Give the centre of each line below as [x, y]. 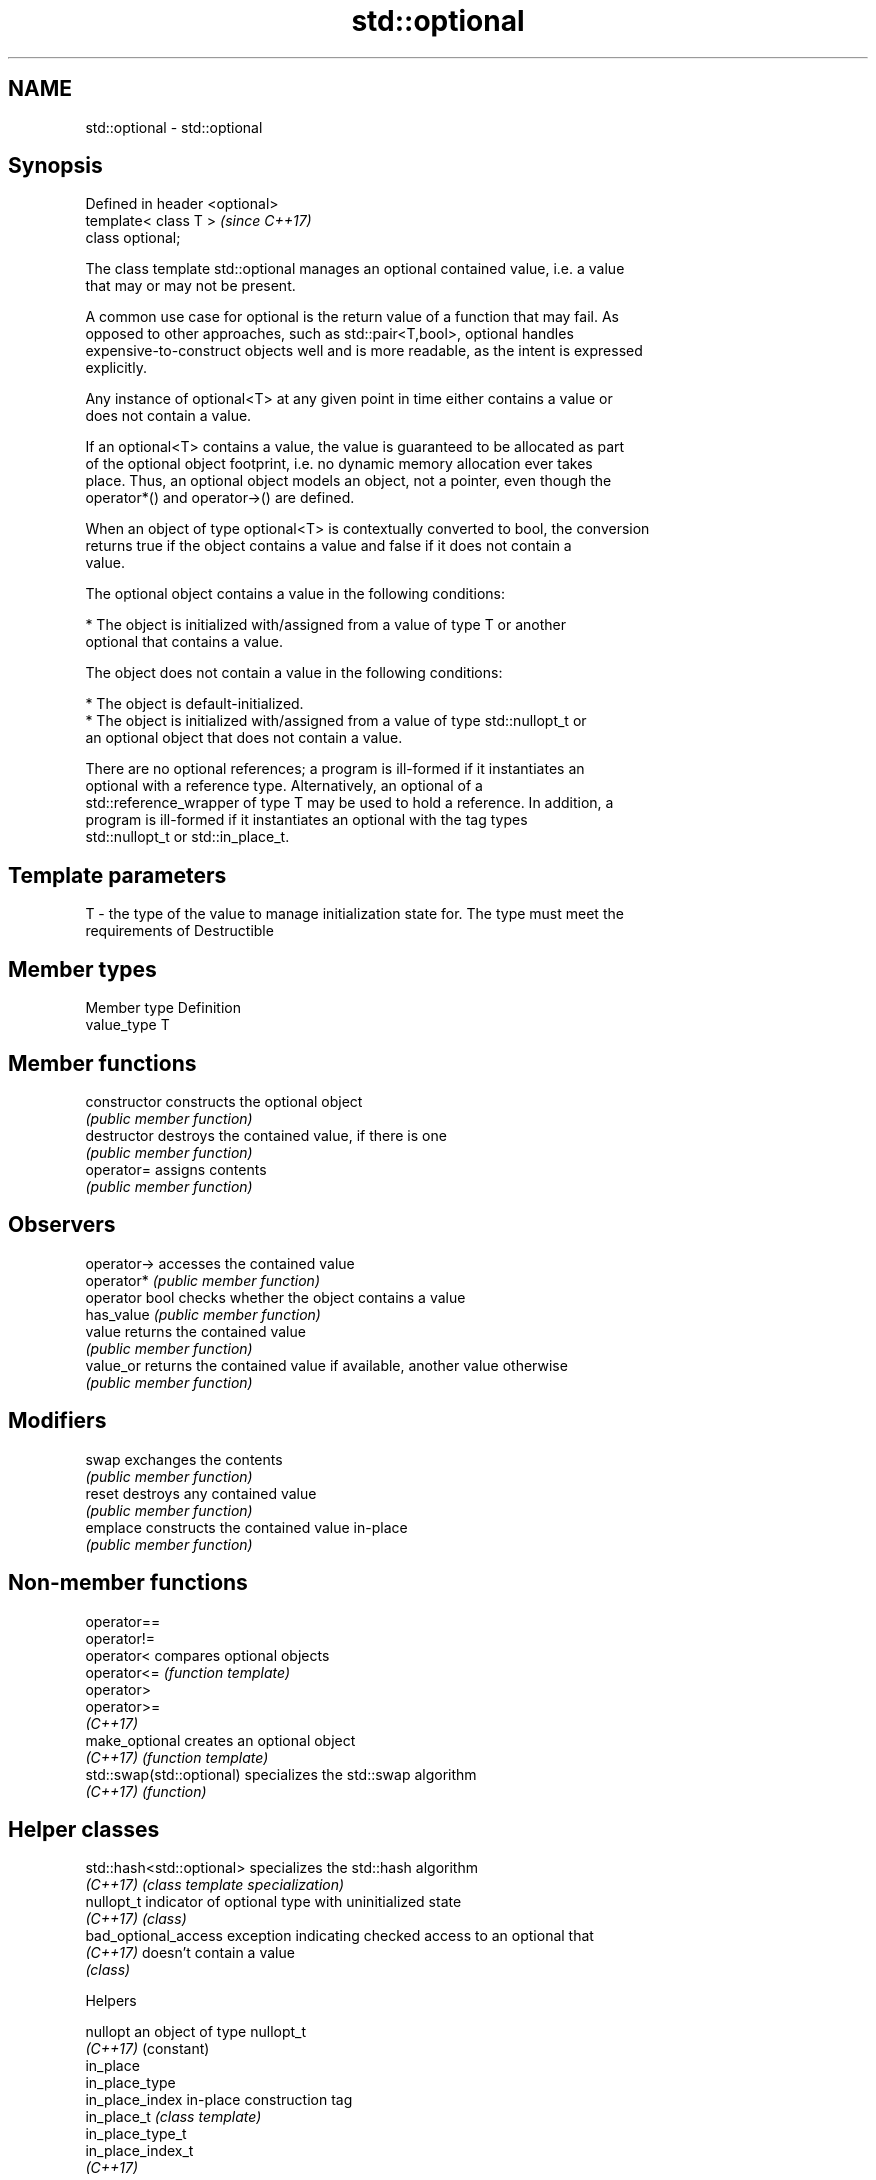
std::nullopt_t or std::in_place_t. [187, 837]
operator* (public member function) [203, 1280]
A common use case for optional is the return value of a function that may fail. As [352, 317]
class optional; [133, 238]
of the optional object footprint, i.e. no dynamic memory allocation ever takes [339, 464]
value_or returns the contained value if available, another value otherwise [326, 1365]
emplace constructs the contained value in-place [246, 1527]
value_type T [127, 1025]
